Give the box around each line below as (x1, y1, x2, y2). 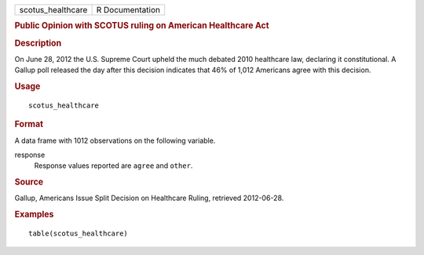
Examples (14, 209, 54, 220)
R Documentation (96, 5, 161, 15)
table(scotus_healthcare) (28, 229, 129, 239)
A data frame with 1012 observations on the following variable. (14, 136, 216, 145)
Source (14, 177, 44, 188)
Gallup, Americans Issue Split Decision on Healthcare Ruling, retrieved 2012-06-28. (14, 193, 284, 203)
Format (14, 118, 43, 129)
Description (14, 38, 62, 49)
